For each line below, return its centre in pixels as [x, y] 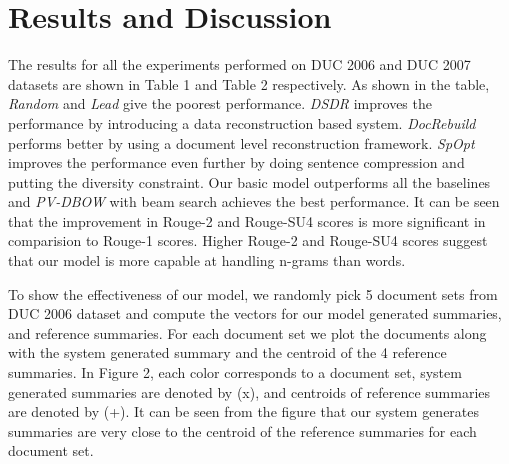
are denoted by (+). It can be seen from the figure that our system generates [244, 411]
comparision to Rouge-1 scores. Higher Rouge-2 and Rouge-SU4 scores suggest [248, 240]
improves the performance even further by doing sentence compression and [236, 162]
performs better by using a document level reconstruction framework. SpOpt [241, 142]
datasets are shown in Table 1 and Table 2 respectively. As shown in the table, [249, 83]
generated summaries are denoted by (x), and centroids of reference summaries [249, 391]
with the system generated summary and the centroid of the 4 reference [227, 352]
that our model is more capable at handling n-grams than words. [207, 260]
